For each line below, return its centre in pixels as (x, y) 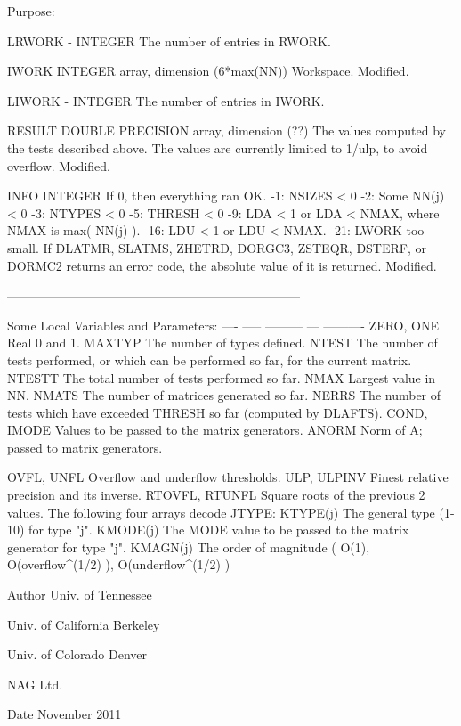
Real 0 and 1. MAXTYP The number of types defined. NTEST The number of (222, 343)
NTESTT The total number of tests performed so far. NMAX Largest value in (222, 377)
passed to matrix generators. (85, 447)
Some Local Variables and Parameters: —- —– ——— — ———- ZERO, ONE (223, 325)
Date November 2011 (65, 714)
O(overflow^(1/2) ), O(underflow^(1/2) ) (119, 564)
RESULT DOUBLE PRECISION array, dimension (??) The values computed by (226, 131)
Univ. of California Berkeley (84, 624)
